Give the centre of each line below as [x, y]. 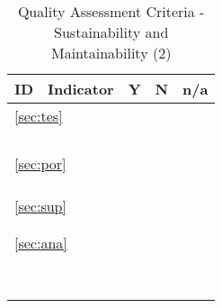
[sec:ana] [41, 243]
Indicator [81, 89]
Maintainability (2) [111, 53]
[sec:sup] [40, 206]
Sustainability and [111, 32]
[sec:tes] [39, 116]
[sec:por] [40, 163]
